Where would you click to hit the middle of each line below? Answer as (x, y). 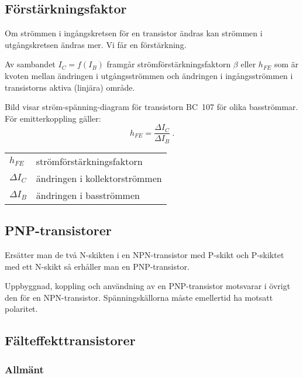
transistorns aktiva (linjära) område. (70, 87)
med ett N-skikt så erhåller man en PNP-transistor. (97, 266)
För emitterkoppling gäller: (53, 118)
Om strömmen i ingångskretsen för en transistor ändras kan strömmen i (134, 33)
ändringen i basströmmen (88, 195)
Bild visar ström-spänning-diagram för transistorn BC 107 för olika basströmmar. (151, 107)
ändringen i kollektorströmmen (99, 178)
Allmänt (24, 369)
